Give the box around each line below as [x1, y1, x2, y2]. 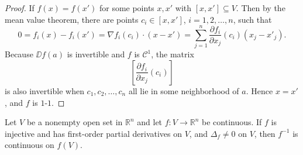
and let [137, 116, 163, 128]
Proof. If [5, 2, 35, 13]
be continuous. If [202, 116, 262, 128]
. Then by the [236, 2, 285, 13]
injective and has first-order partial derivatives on [5, 127, 183, 139]
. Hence [246, 84, 273, 97]
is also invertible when [5, 84, 84, 97]
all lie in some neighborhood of [128, 84, 239, 97]
